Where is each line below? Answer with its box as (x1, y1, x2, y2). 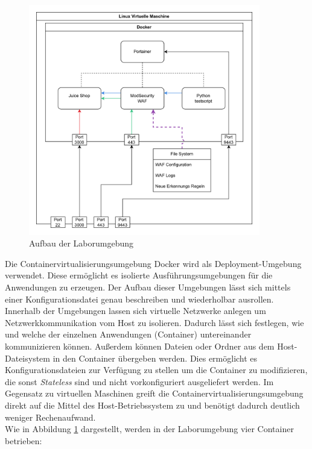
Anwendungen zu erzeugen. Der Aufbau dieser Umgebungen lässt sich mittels (5, 280, 291, 293)
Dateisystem (5, 351, 50, 364)
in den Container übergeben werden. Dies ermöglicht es (53, 351, 258, 364)
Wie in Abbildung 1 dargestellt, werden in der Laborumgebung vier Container (5, 422, 294, 435)
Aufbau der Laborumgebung (29, 237, 133, 250)
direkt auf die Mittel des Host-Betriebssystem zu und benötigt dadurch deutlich (5, 398, 300, 411)
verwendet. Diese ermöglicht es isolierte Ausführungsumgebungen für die (5, 269, 273, 281)
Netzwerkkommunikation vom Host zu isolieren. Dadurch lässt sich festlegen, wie (5, 316, 304, 328)
